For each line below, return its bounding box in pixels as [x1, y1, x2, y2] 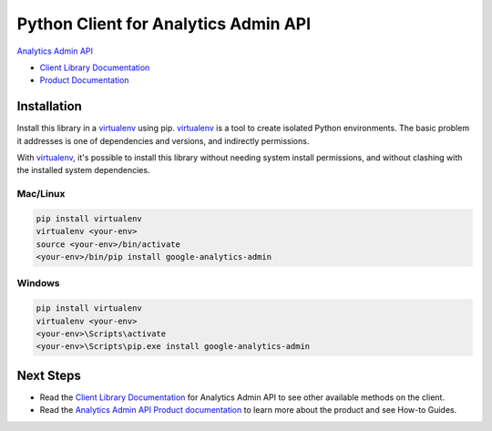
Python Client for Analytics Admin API [16, 14, 312, 34]
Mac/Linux [16, 188, 66, 200]
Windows [16, 277, 60, 290]
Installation [16, 98, 82, 114]
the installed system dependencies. [16, 165, 150, 176]
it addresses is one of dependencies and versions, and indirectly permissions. [16, 135, 310, 146]
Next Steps [16, 367, 81, 383]
